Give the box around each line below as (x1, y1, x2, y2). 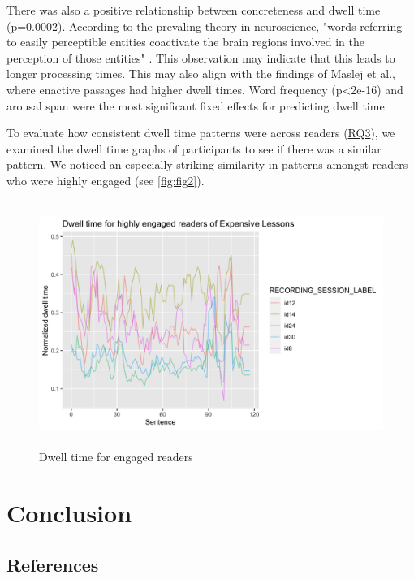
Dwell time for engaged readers (39, 448, 193, 465)
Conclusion (6, 496, 132, 529)
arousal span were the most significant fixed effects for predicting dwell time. (6, 97, 388, 114)
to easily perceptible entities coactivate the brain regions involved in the (6, 33, 364, 50)
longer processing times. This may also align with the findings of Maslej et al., (6, 65, 395, 82)
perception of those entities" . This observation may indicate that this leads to (6, 49, 395, 66)
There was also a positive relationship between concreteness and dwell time (6, 2, 381, 18)
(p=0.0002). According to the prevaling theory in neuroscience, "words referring (6, 17, 403, 34)
